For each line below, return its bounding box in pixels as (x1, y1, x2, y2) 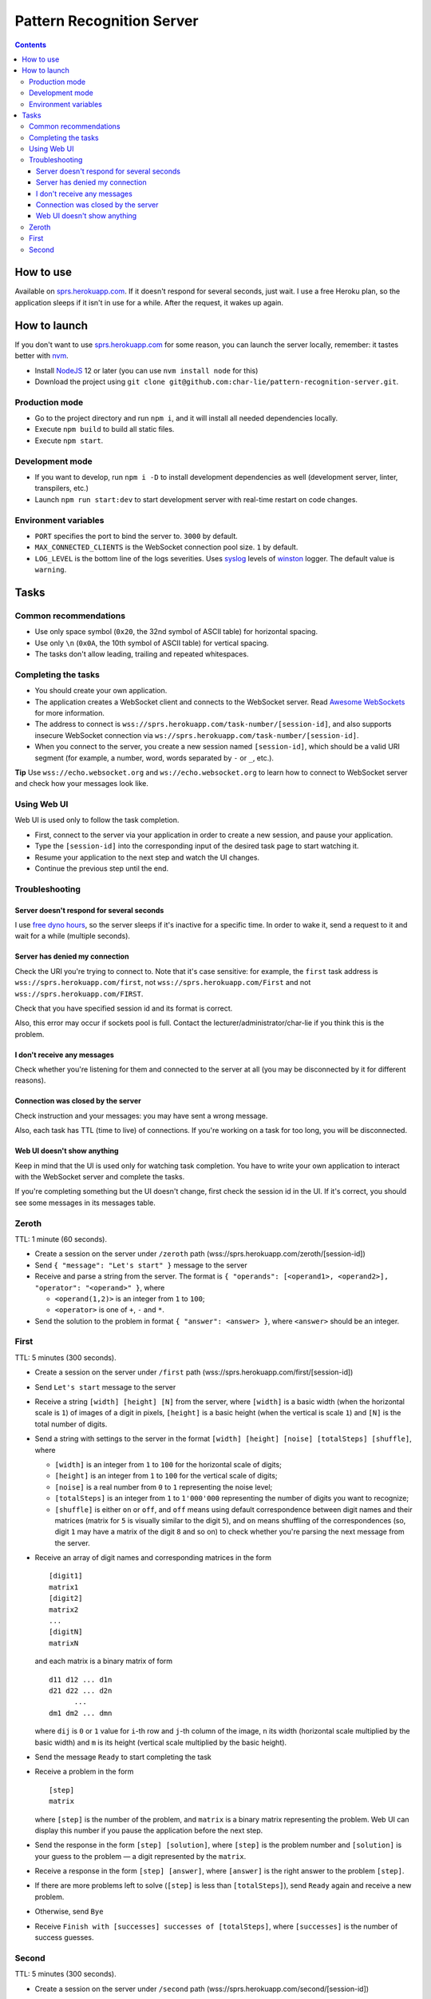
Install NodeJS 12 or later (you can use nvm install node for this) (34, 365, 259, 375)
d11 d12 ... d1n (49, 1675, 113, 1684)
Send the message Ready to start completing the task (34, 1752, 212, 1762)
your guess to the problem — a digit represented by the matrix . (34, 1851, 247, 1861)
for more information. (34, 708, 105, 717)
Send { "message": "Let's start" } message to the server (34, 1260, 247, 1270)
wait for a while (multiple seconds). (14, 932, 131, 941)
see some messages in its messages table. (14, 1198, 156, 1207)
